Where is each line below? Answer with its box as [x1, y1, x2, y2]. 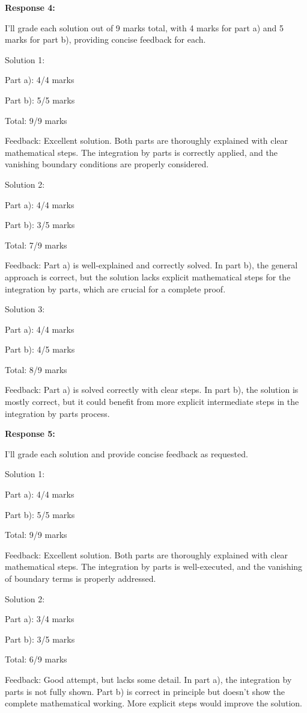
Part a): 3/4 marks [5, 613, 74, 625]
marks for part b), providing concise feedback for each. [5, 33, 206, 46]
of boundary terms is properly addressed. [5, 572, 156, 584]
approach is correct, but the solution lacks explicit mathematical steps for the [5, 270, 291, 283]
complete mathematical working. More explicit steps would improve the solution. [5, 697, 302, 709]
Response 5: [5, 427, 55, 440]
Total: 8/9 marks [5, 363, 67, 375]
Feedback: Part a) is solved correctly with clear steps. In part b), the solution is [5, 383, 299, 396]
